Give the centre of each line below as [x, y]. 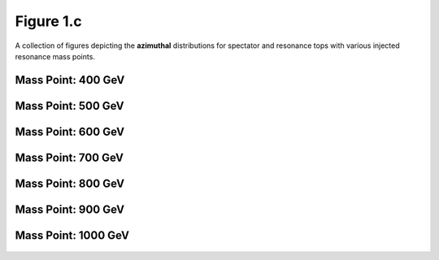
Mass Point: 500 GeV [70, 106]
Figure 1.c [49, 21]
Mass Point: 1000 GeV [72, 235]
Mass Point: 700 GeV [69, 157]
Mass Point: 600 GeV [70, 131]
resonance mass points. [55, 56]
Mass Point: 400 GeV [70, 80]
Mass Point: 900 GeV [70, 209]
